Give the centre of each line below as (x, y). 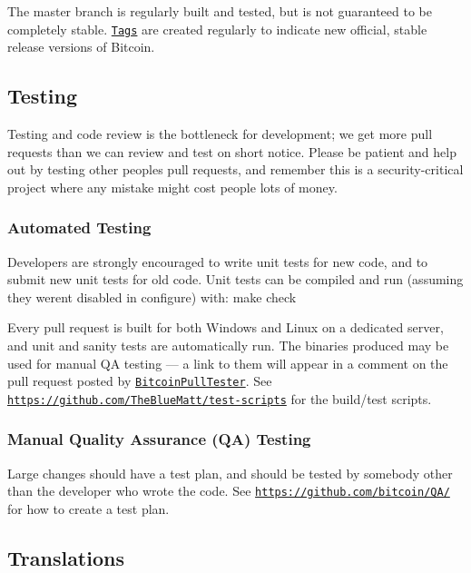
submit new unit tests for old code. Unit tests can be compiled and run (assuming (235, 279)
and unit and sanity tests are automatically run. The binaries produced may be (228, 346)
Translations (66, 557)
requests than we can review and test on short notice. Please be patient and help (232, 151)
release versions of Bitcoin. (81, 47)
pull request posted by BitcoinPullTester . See (140, 381)
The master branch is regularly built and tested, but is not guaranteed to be (220, 11)
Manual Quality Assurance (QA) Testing (159, 439)
